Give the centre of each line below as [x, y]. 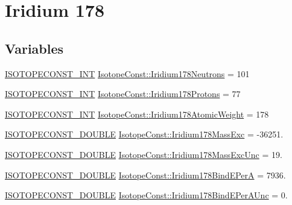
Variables [34, 48]
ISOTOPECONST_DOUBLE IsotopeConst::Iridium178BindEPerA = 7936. [145, 175]
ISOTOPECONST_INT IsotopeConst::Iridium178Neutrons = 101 [127, 73]
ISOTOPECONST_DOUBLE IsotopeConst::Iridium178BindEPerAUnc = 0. [146, 195]
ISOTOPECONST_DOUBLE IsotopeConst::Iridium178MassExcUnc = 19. [144, 154]
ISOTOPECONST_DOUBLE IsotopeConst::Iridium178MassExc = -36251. [144, 134]
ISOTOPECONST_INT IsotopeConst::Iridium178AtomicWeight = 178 [137, 114]
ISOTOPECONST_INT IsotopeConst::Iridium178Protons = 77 [123, 94]
